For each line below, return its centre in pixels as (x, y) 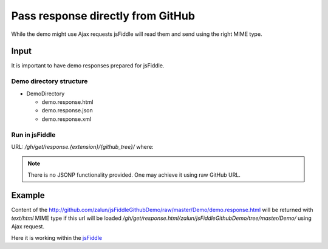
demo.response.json (67, 111)
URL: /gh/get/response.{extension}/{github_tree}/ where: (83, 146)
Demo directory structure (50, 81)
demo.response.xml (67, 119)
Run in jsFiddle (33, 135)
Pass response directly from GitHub (103, 16)
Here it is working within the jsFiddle (57, 237)
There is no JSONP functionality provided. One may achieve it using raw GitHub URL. (134, 175)
